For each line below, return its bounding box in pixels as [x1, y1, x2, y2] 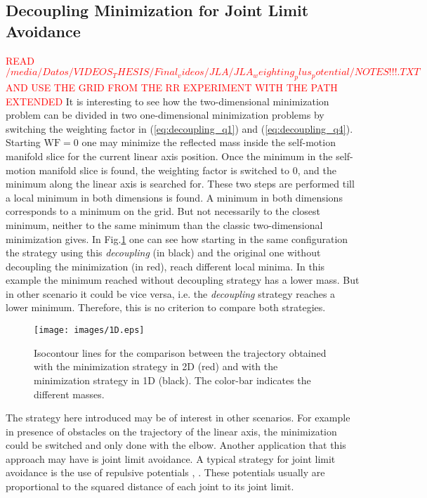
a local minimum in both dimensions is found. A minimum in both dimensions [6, 190, 343, 204]
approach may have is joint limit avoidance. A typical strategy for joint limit [6, 451, 336, 466]
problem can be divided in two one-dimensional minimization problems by [6, 107, 324, 122]
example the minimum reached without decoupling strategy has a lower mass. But [6, 273, 360, 287]
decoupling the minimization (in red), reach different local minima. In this [6, 258, 325, 273]
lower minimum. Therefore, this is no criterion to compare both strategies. [6, 300, 326, 315]
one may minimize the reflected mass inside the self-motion [81, 135, 336, 150]
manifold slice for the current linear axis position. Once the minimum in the [6, 148, 333, 163]
